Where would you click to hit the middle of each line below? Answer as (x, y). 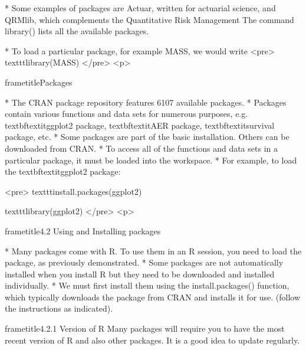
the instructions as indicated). (59, 308)
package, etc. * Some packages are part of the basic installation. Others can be (147, 137)
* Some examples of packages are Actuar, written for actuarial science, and (140, 8)
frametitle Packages (39, 82)
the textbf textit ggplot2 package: (63, 171)
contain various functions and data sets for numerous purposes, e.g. (126, 114)
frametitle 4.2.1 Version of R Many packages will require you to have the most (145, 328)
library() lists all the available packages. (77, 31)
